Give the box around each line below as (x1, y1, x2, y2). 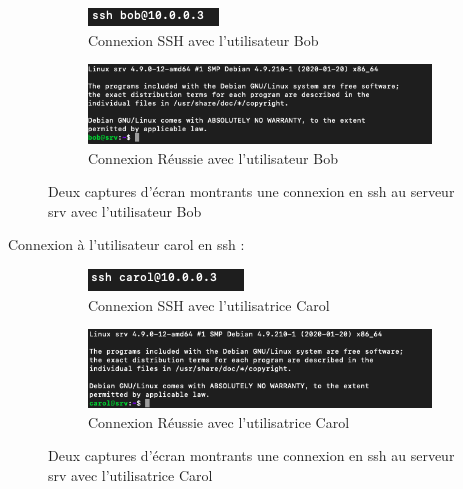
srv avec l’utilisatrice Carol (48, 464, 213, 485)
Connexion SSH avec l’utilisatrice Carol (88, 294, 330, 315)
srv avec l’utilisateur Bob (48, 200, 202, 221)
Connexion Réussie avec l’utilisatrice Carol (88, 411, 350, 432)
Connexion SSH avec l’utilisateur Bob (88, 29, 319, 50)
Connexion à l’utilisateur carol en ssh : (8, 234, 245, 255)
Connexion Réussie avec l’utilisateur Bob (88, 147, 338, 168)
